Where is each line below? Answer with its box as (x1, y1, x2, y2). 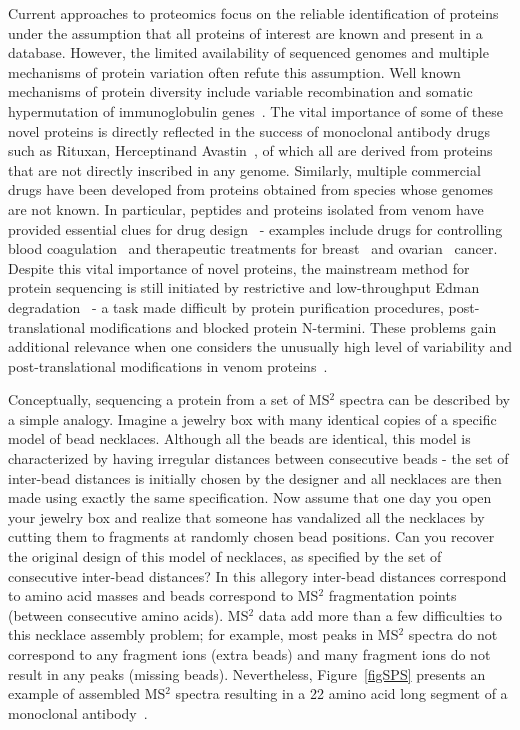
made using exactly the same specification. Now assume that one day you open (8, 487, 492, 508)
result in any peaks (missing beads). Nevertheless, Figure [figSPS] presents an (8, 663, 486, 684)
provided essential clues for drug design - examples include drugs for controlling (8, 218, 503, 239)
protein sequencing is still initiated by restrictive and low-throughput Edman (8, 277, 480, 298)
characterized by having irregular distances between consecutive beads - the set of (8, 448, 509, 469)
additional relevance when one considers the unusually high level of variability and (8, 336, 512, 357)
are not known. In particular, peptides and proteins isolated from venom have (8, 198, 484, 219)
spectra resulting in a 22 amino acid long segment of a (175, 683, 508, 704)
